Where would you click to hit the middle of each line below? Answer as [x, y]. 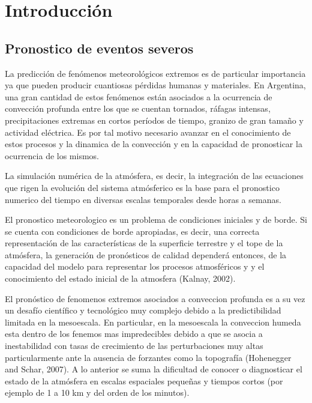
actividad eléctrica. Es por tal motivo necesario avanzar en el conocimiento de [148, 132]
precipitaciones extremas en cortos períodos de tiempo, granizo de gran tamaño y [154, 120]
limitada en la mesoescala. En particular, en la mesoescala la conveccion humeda [153, 322]
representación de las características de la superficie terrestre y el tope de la [144, 243]
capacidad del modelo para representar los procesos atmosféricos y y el [135, 266]
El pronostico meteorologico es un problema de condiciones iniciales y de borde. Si [156, 220]
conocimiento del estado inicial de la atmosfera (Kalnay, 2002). [120, 278]
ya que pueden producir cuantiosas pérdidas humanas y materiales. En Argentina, [155, 85]
